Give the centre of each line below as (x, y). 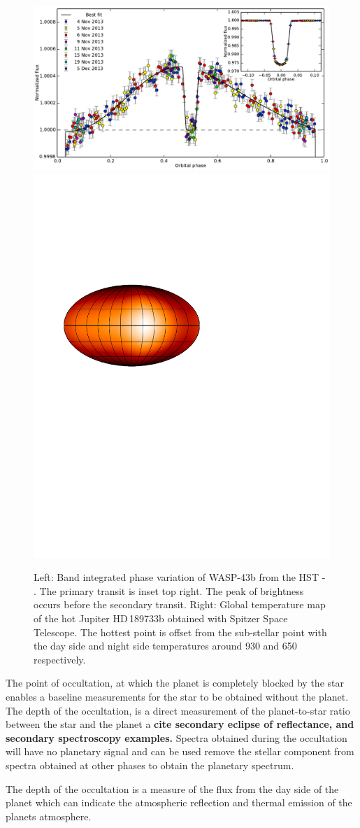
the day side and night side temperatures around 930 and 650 (165, 646)
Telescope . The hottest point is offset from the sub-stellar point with (180, 632)
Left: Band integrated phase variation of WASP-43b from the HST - (180, 577)
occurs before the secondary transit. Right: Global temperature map (180, 604)
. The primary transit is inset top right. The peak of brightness (169, 590)
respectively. (60, 659)
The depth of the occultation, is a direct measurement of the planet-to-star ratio (178, 710)
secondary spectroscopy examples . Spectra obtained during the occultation (177, 737)
